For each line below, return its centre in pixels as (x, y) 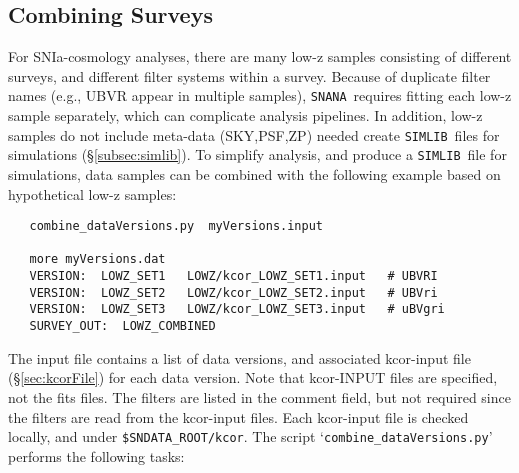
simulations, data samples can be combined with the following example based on (254, 173)
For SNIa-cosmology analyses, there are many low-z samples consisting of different (260, 56)
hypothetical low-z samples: (92, 193)
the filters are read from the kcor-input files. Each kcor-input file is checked (238, 416)
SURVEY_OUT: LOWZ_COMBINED (122, 326)
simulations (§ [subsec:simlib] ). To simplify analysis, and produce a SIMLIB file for (257, 154)
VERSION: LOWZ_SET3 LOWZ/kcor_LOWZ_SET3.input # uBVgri (237, 309)
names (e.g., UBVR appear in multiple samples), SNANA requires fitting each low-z (260, 95)
